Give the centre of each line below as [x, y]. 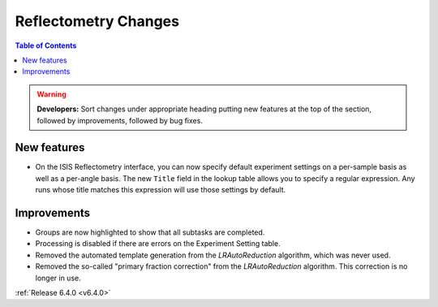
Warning [52, 94]
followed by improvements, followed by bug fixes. [120, 120]
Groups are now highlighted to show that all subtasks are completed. [150, 232]
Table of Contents [46, 45]
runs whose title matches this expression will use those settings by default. [161, 190]
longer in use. [58, 278]
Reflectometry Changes [97, 21]
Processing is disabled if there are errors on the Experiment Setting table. [158, 244]
